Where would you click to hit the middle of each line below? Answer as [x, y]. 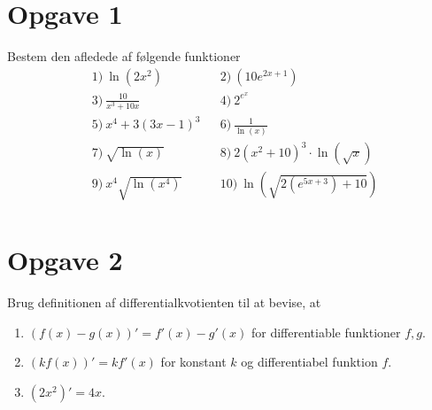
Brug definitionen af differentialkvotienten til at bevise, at [164, 302]
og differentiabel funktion [309, 362]
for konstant [193, 362]
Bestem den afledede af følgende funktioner [124, 56]
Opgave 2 [65, 260]
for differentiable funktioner [326, 332]
